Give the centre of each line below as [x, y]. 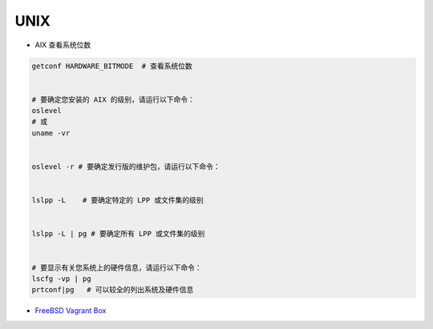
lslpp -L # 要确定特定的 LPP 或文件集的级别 [117, 201]
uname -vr [51, 133]
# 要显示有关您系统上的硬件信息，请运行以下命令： [117, 267]
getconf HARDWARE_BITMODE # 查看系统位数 [112, 66]
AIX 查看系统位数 [63, 45]
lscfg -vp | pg [61, 279]
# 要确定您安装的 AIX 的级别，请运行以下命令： [113, 99]
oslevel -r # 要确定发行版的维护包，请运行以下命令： [126, 167]
